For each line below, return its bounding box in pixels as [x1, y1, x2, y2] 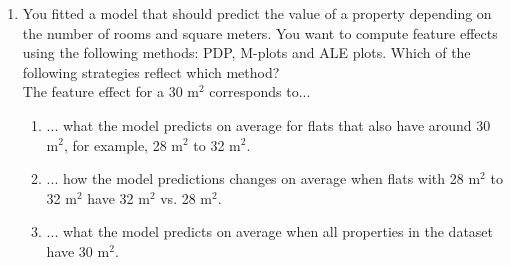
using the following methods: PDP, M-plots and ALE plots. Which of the [22, 42, 471, 63]
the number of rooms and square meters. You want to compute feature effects [22, 22, 498, 43]
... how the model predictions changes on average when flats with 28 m [46, 168, 481, 189]
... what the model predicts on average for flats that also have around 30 [46, 114, 491, 135]
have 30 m [46, 240, 110, 261]
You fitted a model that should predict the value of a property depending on [22, 3, 492, 23]
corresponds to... [209, 81, 311, 102]
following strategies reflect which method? [22, 61, 280, 82]
